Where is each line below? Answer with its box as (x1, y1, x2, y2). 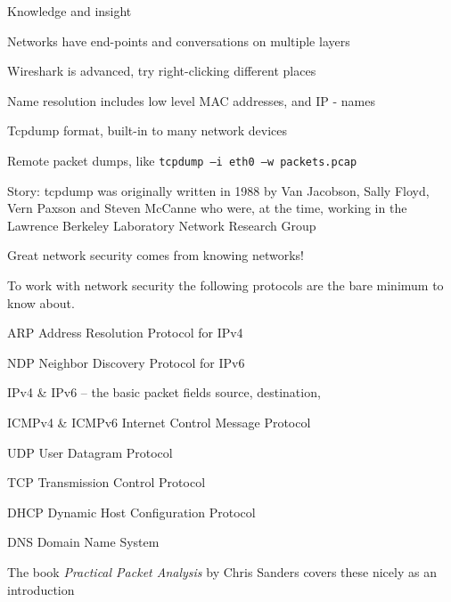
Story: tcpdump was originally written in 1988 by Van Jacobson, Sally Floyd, (7, 181, 430, 199)
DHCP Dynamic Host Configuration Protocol (7, 502, 256, 521)
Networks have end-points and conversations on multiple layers (7, 31, 350, 50)
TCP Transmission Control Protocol (7, 473, 206, 492)
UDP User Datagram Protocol (7, 443, 173, 461)
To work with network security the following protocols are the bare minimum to (7, 276, 444, 294)
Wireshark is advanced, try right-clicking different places (7, 61, 316, 80)
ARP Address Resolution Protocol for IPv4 (7, 323, 243, 342)
